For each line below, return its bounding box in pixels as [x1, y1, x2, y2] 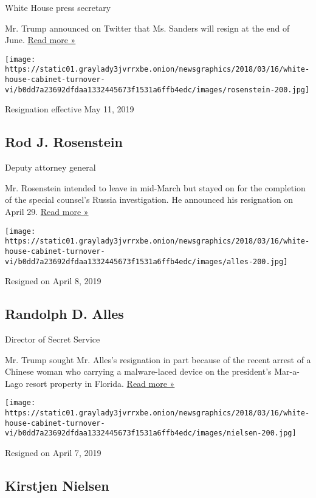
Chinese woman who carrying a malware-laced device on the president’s [5, 365, 272, 378]
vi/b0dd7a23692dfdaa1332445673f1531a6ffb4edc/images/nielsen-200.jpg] [5, 429, 297, 438]
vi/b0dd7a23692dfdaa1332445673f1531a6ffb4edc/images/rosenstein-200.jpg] [5, 85, 310, 94]
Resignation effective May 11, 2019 [5, 103, 134, 115]
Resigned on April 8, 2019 [5, 275, 101, 287]
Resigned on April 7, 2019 [5, 446, 101, 459]
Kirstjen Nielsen [5, 476, 109, 494]
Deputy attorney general [5, 161, 96, 174]
